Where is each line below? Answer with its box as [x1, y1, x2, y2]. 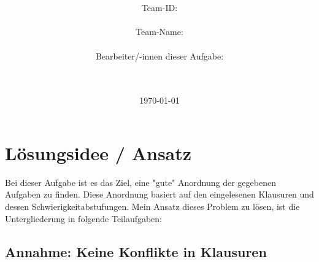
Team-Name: [136, 25, 183, 38]
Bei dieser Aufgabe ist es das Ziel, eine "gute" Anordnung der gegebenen [5, 175, 276, 188]
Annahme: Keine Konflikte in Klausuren [5, 242, 267, 261]
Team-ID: [141, 1, 178, 14]
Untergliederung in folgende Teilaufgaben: [5, 212, 163, 225]
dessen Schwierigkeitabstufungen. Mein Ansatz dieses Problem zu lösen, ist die [5, 200, 300, 213]
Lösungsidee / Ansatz [5, 140, 192, 165]
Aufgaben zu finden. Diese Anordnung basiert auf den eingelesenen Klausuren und [5, 188, 314, 201]
